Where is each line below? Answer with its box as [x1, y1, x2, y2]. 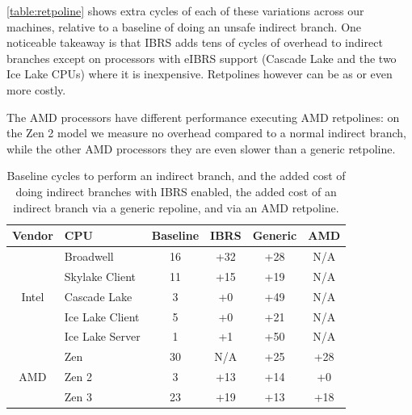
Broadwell [64, 247, 114, 264]
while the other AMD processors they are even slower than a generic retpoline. [6, 140, 396, 157]
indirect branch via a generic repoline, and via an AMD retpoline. [13, 199, 339, 216]
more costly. [6, 81, 66, 98]
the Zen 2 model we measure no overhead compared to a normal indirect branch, [6, 124, 406, 141]
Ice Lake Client [64, 308, 140, 325]
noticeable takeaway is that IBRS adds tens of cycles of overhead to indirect [6, 34, 383, 51]
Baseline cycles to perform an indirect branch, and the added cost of [6, 167, 346, 184]
